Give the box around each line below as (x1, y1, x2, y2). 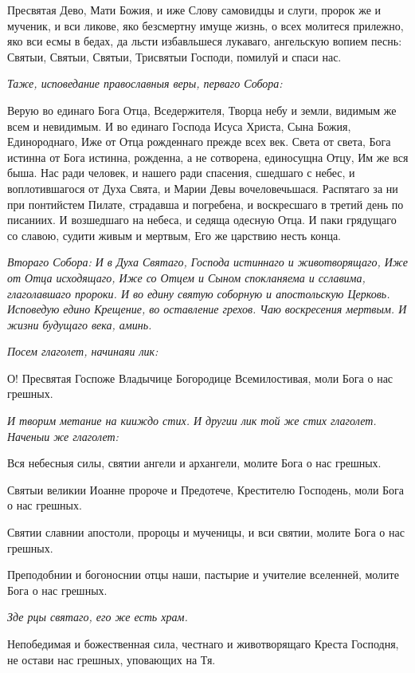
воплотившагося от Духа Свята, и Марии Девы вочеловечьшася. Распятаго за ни (7, 179, 398, 196)
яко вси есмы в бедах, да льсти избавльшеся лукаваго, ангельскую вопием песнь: (7, 33, 402, 49)
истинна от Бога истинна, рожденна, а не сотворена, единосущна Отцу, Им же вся (7, 148, 409, 165)
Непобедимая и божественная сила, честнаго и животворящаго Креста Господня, (7, 636, 399, 651)
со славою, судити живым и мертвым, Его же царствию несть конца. (7, 226, 341, 243)
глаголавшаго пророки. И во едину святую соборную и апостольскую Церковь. (7, 285, 390, 301)
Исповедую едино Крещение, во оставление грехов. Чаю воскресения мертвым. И (7, 301, 407, 317)
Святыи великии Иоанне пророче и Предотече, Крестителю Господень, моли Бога (7, 481, 405, 498)
